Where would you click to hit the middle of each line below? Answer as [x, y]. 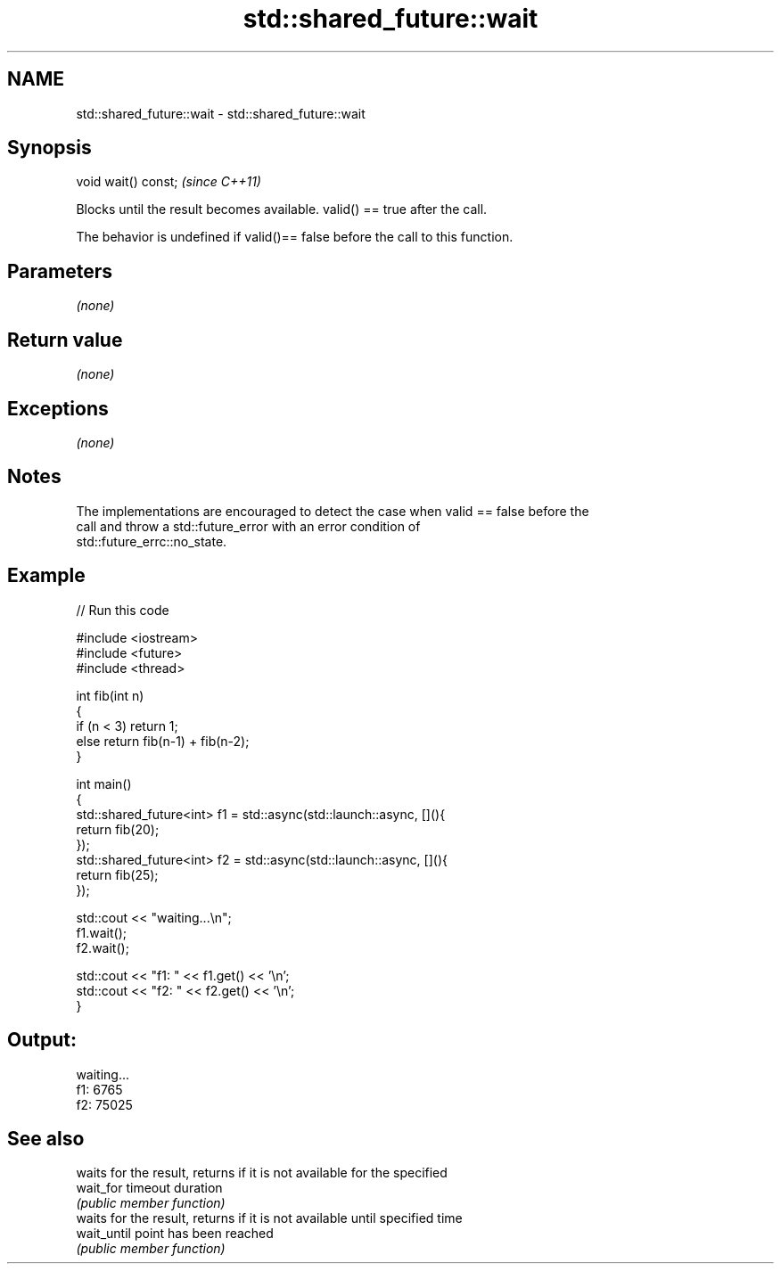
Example [46, 576]
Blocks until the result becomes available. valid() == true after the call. [282, 209]
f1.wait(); [102, 932]
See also [46, 1138]
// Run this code [123, 610]
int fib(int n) [110, 695]
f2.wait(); [103, 947]
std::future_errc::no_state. [152, 541]
